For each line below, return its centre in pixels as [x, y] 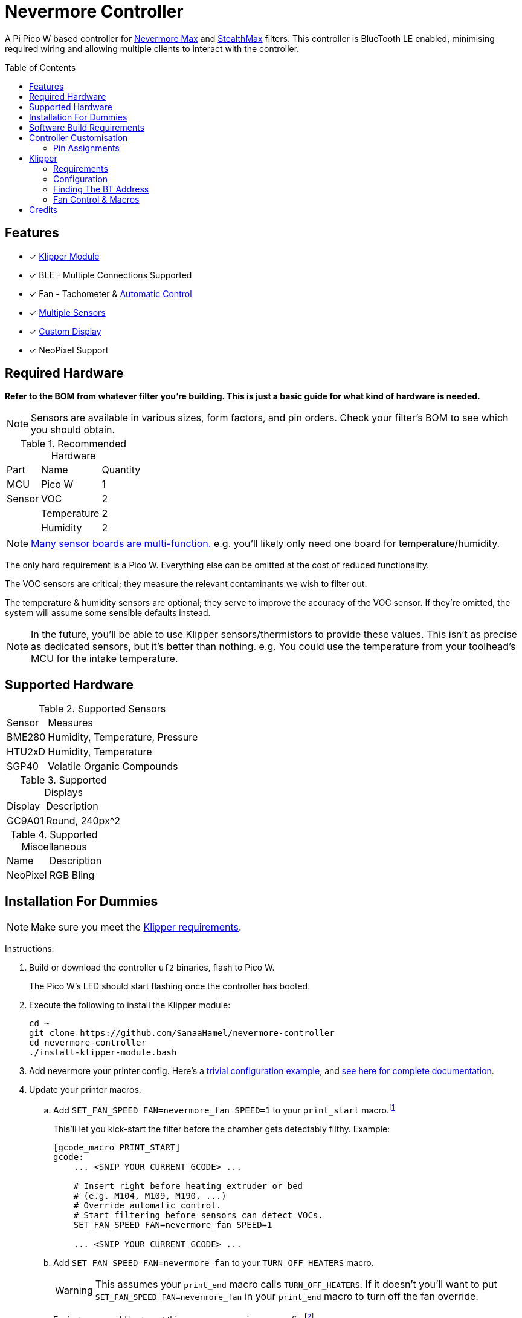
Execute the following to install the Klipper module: [130, 1005]
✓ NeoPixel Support [69, 350]
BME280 [26, 737]
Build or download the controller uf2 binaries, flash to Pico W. [152, 968]
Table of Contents [40, 67]
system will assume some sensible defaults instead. [108, 613]
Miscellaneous [54, 847]
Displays [63, 792]
